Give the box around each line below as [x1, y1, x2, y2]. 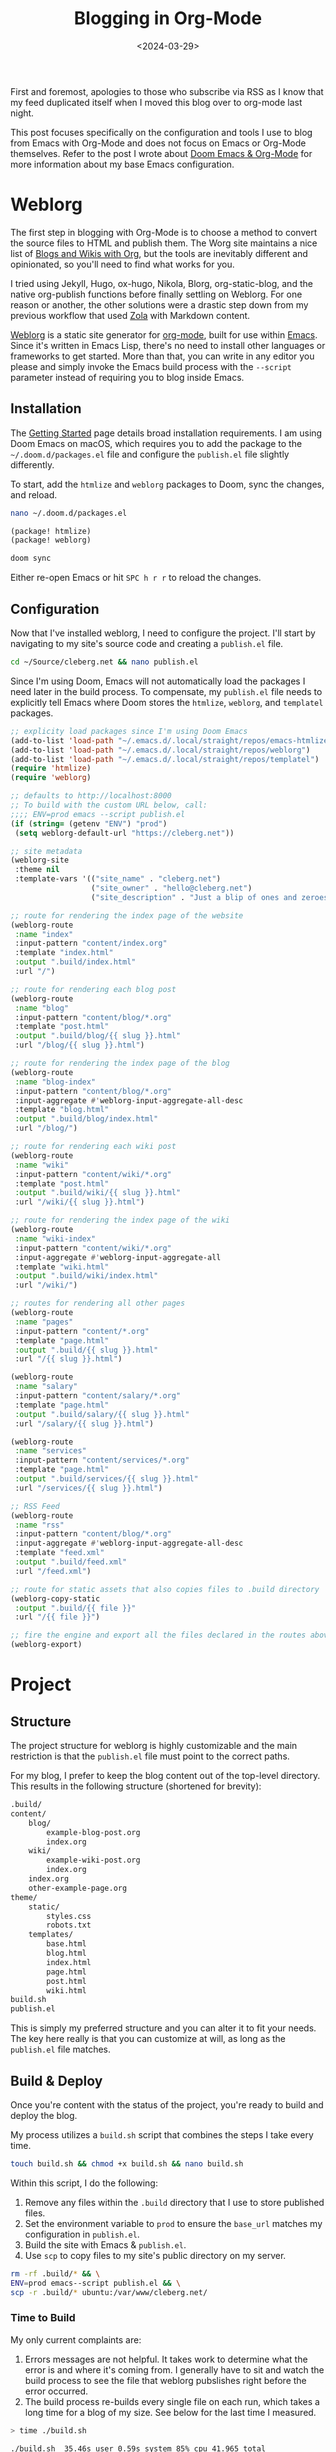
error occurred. [24, 2385, 89, 2397]
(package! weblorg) [10, 535, 92, 546]
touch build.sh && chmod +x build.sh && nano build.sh [10, 2158, 244, 2169]
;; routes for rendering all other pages [10, 1298, 186, 1309]
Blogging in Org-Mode [73, 7, 263, 30]
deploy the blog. [10, 2109, 78, 2121]
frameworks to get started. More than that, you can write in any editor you [10, 350, 315, 362]
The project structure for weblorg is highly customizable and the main [10, 1740, 298, 1751]
